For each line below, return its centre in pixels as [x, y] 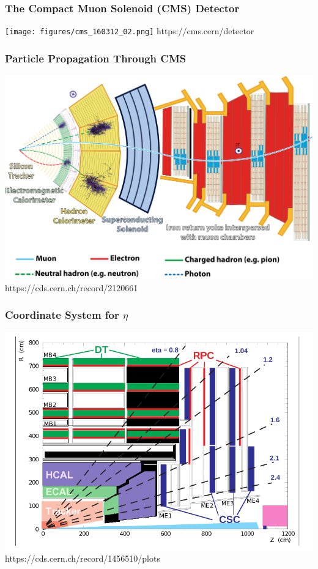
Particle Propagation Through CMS [96, 58]
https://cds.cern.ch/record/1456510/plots [83, 558]
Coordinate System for [62, 315]
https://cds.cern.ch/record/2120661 [72, 287]
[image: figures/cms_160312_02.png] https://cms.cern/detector [130, 31]
